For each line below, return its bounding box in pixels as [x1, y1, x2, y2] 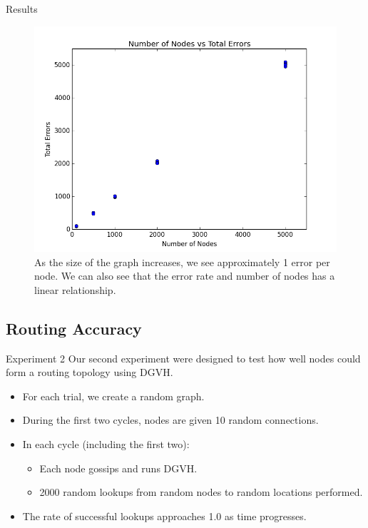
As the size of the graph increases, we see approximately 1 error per [34, 254, 330, 269]
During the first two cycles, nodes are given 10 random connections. [22, 412, 319, 427]
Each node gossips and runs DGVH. [39, 460, 198, 475]
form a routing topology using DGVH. [6, 365, 173, 380]
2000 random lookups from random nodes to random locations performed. [39, 484, 363, 499]
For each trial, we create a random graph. [22, 388, 205, 403]
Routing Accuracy [6, 317, 142, 339]
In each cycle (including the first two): [22, 436, 190, 451]
